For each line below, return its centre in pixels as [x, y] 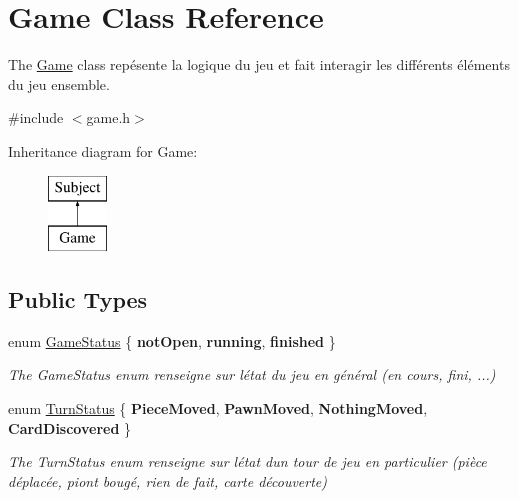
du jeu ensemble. [59, 83]
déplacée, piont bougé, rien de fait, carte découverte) [168, 480]
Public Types [78, 299]
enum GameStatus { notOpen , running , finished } [172, 340]
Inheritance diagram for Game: [103, 150]
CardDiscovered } [70, 427]
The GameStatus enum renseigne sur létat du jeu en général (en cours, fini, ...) [252, 374]
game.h [108, 117]
